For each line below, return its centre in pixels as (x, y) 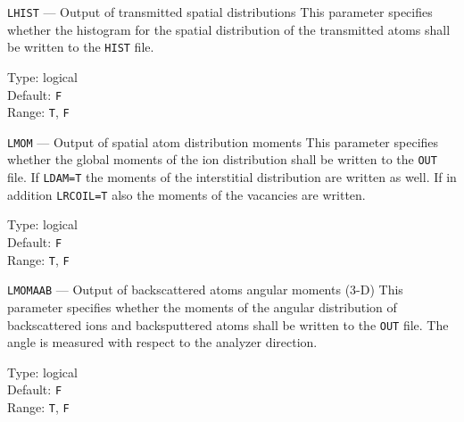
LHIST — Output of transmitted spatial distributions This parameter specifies (220, 12)
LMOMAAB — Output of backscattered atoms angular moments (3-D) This (205, 290)
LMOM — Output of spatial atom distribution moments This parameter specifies (223, 141)
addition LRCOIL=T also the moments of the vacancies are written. (186, 194)
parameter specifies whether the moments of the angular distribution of (202, 307)
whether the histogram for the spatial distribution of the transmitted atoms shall (229, 29)
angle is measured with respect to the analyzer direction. (162, 342)
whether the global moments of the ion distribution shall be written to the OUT (222, 159)
